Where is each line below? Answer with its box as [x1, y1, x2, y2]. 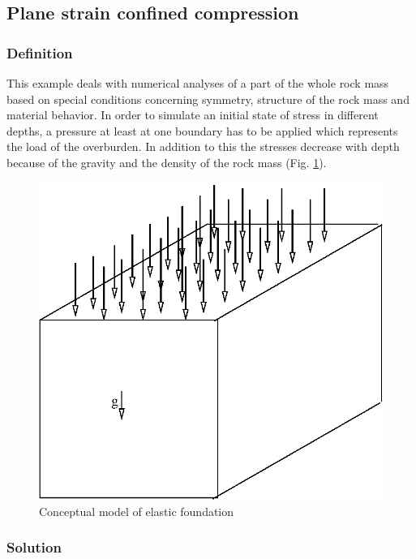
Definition [6, 42, 73, 62]
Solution [6, 537, 62, 557]
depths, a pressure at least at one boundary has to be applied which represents [6, 122, 398, 139]
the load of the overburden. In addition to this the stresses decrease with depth [6, 138, 400, 155]
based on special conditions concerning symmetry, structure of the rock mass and [6, 90, 410, 107]
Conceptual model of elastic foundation [39, 502, 234, 519]
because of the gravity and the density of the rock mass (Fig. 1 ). [6, 153, 327, 170]
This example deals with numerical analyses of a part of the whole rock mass [6, 75, 389, 91]
